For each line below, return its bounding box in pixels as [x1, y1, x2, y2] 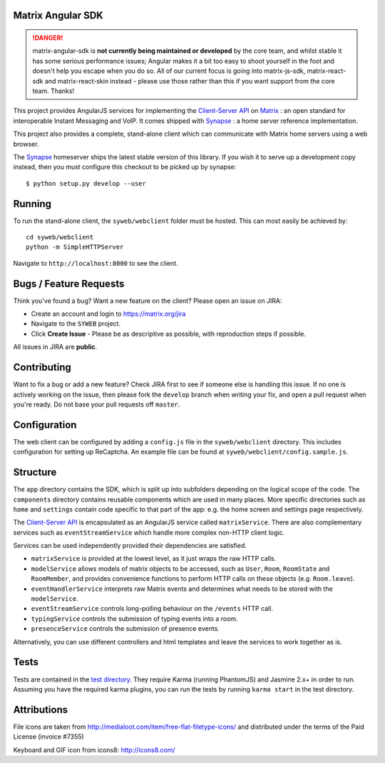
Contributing [13, 361, 71, 374]
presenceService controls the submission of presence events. [31, 624, 220, 633]
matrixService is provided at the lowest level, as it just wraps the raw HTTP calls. [31, 554, 277, 563]
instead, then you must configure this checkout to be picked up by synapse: [13, 163, 237, 171]
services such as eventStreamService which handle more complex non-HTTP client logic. [13, 528, 285, 537]
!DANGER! [32, 34, 63, 42]
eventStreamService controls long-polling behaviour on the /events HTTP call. [31, 604, 274, 613]
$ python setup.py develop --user [26, 179, 146, 187]
